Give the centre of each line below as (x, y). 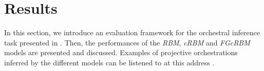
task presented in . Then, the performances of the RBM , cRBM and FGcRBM (127, 42)
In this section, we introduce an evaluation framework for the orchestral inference (132, 32)
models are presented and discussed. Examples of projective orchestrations (121, 52)
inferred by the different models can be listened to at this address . (109, 62)
